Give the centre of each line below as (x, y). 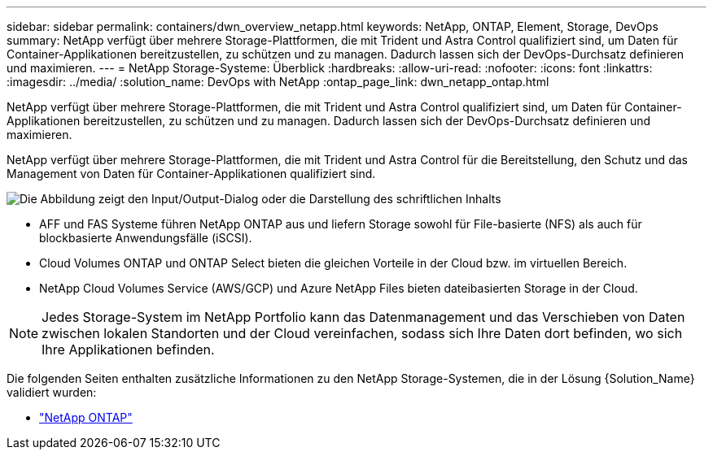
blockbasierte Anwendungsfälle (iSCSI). (146, 238)
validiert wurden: (52, 392)
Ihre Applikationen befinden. (128, 350)
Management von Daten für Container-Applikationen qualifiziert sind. (191, 174)
